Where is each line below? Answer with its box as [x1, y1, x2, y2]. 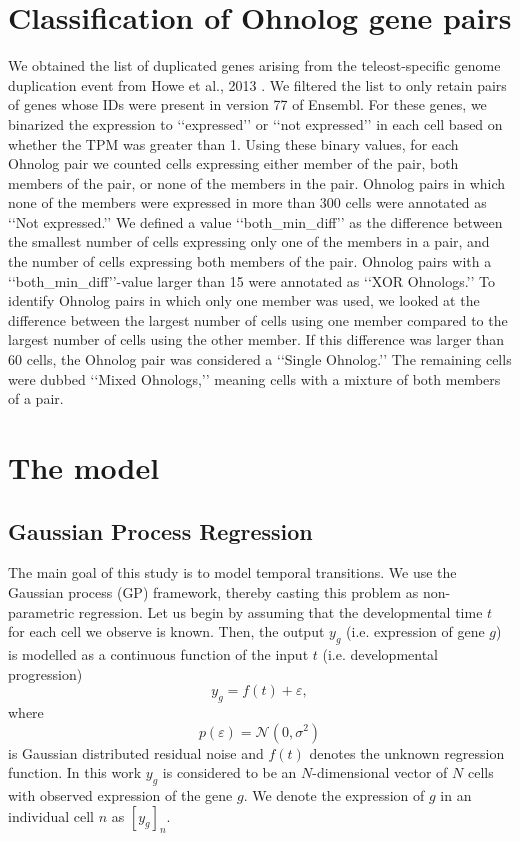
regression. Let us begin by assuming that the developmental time [78, 601, 483, 622]
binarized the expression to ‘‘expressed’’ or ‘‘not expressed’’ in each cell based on [8, 113, 503, 134]
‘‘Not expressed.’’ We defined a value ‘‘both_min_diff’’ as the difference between [8, 211, 503, 232]
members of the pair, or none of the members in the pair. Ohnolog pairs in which [8, 172, 506, 193]
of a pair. [8, 388, 64, 409]
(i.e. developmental [322, 643, 438, 664]
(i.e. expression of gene [346, 621, 485, 642]
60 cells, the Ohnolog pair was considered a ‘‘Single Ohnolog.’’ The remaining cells [8, 349, 512, 370]
